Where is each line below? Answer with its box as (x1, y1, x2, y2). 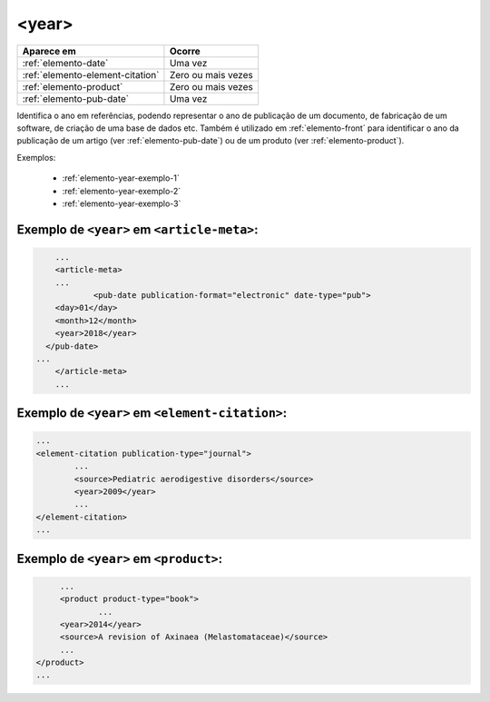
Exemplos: (16, 152, 56, 163)
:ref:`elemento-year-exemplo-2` (62, 185, 181, 196)
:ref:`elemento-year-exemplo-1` (62, 173, 181, 183)
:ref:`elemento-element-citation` (22, 68, 160, 81)
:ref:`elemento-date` (22, 56, 109, 69)
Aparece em (22, 44, 76, 57)
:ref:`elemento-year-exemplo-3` (62, 198, 181, 209)
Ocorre (169, 44, 201, 57)
